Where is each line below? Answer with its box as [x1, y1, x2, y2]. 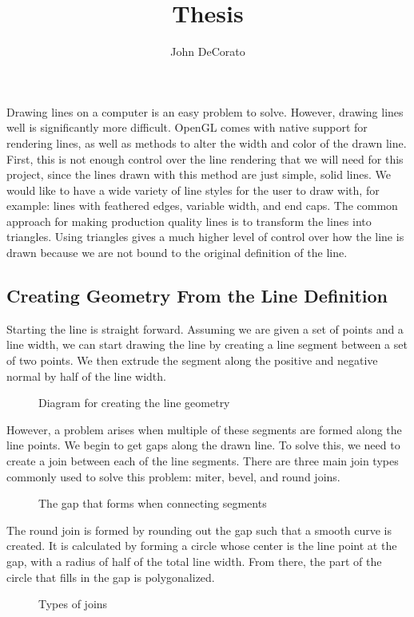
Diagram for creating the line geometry [38, 394, 230, 411]
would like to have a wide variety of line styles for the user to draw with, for [6, 181, 380, 198]
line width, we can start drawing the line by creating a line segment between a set [6, 336, 408, 353]
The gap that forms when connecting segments [38, 495, 267, 512]
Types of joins [38, 595, 108, 612]
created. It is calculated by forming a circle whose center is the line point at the [6, 537, 397, 554]
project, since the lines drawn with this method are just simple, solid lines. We [6, 166, 391, 183]
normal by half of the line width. [6, 367, 166, 384]
